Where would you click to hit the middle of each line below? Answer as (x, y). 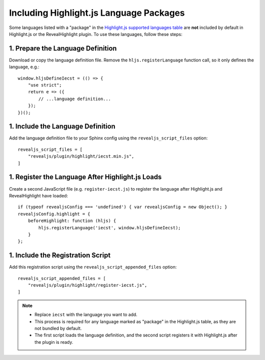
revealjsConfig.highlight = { (54, 214)
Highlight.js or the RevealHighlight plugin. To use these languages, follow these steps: (96, 34)
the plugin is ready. (54, 342)
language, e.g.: (24, 67)
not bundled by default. (58, 328)
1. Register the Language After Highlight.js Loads (85, 177)
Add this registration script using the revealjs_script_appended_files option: (93, 267)
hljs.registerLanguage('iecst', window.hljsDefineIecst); (110, 228)
